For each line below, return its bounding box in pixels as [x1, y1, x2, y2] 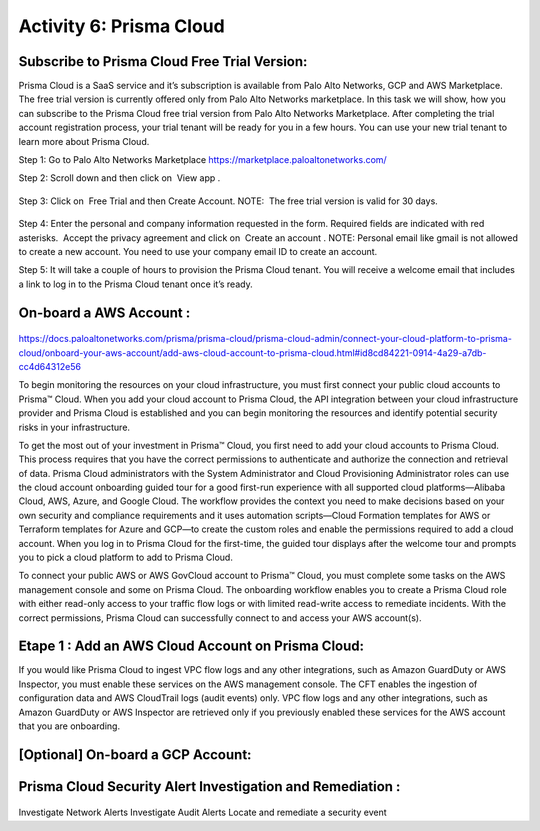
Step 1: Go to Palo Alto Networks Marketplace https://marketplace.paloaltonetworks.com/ [18, 154, 387, 166]
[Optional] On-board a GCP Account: [18, 746, 252, 763]
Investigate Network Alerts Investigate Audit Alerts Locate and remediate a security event [18, 806, 387, 819]
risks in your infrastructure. [18, 421, 130, 433]
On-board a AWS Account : [18, 304, 191, 321]
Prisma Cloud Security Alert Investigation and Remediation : [18, 778, 401, 795]
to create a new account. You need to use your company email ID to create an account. [18, 245, 378, 257]
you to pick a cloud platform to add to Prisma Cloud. [18, 551, 234, 564]
